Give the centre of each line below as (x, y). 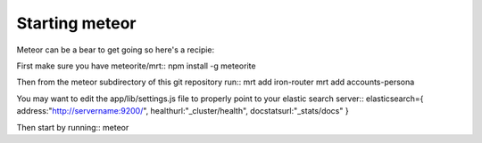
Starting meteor (76, 23)
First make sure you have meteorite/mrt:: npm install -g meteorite (136, 66)
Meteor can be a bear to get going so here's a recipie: (116, 50)
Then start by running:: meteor (73, 127)
